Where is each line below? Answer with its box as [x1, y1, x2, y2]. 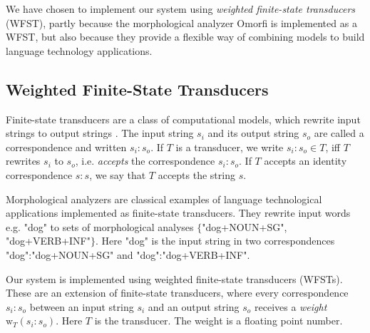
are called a [314, 125, 364, 140]
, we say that [89, 167, 146, 182]
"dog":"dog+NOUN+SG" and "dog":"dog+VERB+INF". [6, 247, 250, 262]
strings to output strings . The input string [6, 125, 194, 140]
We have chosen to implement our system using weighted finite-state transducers [6, 1, 356, 16]
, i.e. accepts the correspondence [75, 153, 215, 168]
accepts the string [158, 167, 235, 182]
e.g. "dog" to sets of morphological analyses [6, 219, 194, 234]
